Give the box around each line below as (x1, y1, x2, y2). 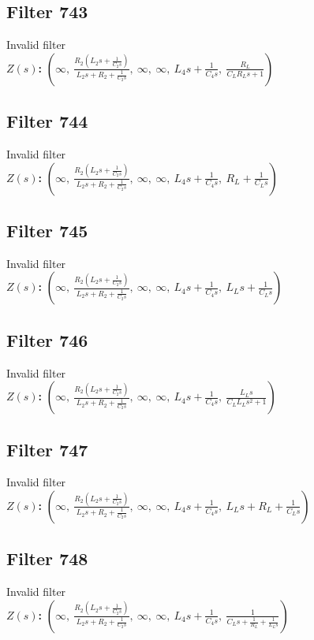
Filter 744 (6, 109, 88, 133)
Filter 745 (6, 218, 88, 242)
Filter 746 (6, 327, 88, 352)
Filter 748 (6, 546, 88, 571)
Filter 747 (6, 437, 88, 461)
